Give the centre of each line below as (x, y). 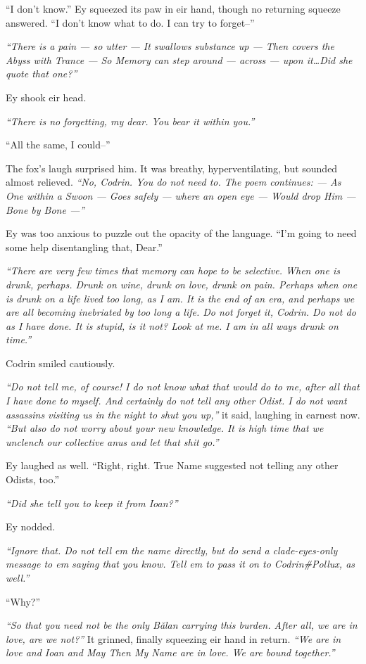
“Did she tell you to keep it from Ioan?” (92, 503)
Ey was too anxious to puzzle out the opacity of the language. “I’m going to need (181, 233)
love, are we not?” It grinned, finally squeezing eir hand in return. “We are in (173, 638)
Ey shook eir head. (46, 97)
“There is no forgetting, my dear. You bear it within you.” (130, 121)
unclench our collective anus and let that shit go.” (112, 441)
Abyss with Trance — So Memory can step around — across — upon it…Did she (179, 59)
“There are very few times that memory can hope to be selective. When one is (173, 270)
